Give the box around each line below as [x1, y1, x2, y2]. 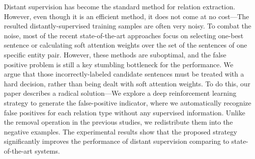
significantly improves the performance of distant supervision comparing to [4, 136, 229, 146]
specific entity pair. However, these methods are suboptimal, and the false [4, 49, 227, 59]
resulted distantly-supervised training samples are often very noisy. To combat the [4, 21, 252, 31]
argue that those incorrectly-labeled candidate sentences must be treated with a [4, 69, 244, 79]
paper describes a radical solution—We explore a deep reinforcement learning [4, 88, 237, 98]
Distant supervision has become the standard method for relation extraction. [4, 1, 235, 11]
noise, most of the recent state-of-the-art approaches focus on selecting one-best [4, 30, 244, 40]
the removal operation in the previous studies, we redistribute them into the [4, 117, 233, 127]
